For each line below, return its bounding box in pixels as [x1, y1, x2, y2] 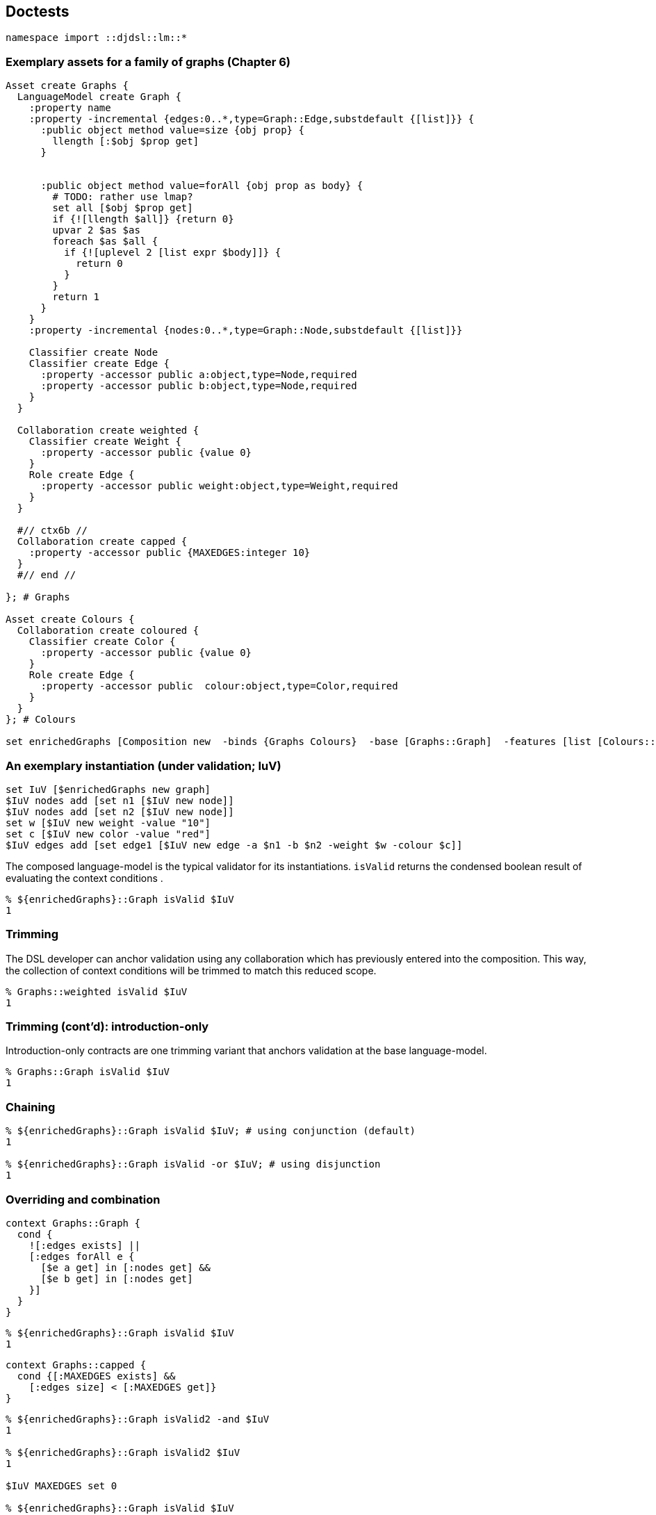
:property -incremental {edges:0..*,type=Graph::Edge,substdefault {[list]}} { [28, 113, 475, 125]
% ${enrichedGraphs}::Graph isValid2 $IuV [6, 1446, 240, 1458]
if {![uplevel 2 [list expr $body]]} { [64, 247, 281, 259]
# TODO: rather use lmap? [52, 191, 193, 203]
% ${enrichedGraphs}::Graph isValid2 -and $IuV [6, 1413, 270, 1425]
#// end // [17, 569, 76, 581]
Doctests [6, 3, 69, 20]
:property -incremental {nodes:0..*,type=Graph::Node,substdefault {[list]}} [28, 325, 463, 336]
